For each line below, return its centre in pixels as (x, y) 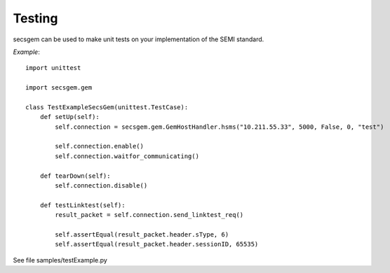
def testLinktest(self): (82, 205)
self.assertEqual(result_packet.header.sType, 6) (142, 234)
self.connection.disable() (101, 186)
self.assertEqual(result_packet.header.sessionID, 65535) (157, 244)
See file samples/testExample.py (60, 260)
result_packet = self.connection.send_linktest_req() (149, 215)
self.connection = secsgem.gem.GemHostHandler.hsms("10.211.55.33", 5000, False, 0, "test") (220, 127)
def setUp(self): (69, 117)
